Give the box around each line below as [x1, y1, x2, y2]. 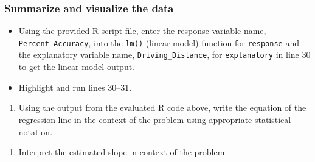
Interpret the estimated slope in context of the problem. [18, 146, 227, 158]
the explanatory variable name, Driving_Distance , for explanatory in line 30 [18, 48, 311, 61]
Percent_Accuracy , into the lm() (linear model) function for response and [18, 36, 299, 49]
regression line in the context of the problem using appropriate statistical [18, 113, 291, 125]
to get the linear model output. [18, 60, 135, 73]
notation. [18, 125, 53, 138]
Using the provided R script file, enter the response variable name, [18, 24, 266, 37]
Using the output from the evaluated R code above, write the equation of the [18, 101, 306, 114]
